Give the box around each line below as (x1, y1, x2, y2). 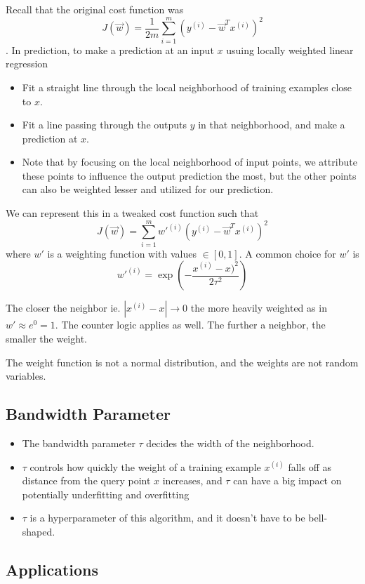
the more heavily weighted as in (190, 300, 327, 315)
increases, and (162, 473, 223, 488)
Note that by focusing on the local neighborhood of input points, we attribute (22, 154, 357, 169)
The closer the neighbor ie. (6, 300, 121, 315)
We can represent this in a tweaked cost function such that (6, 206, 259, 220)
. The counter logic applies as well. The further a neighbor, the (55, 317, 326, 332)
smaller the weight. (6, 331, 87, 345)
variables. (6, 369, 46, 383)
